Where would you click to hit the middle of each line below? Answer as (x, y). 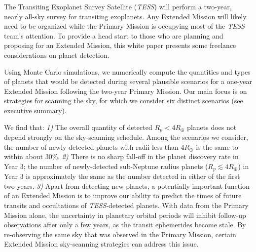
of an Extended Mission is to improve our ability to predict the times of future (123, 195)
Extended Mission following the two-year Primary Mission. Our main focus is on (126, 91)
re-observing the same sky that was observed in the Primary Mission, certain (120, 234)
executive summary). (35, 110)
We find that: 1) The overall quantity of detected (78, 127)
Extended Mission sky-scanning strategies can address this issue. (101, 244)
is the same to (217, 147)
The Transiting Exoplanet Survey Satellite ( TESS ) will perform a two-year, (118, 6)
